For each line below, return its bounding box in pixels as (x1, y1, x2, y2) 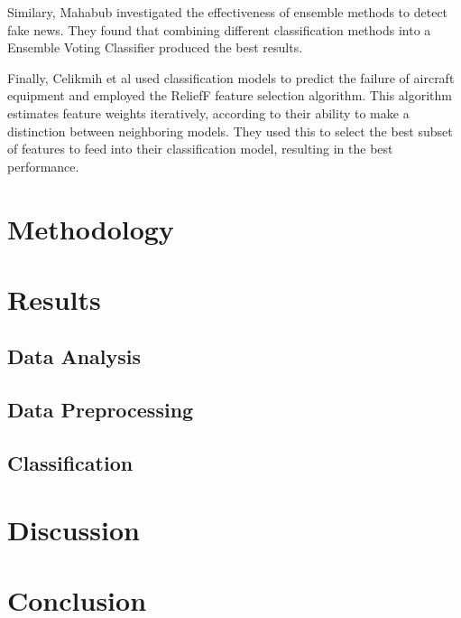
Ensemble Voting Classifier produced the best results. (7, 38, 303, 57)
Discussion (7, 510, 140, 548)
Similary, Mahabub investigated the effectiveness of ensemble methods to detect (7, 3, 448, 21)
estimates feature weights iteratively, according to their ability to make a (7, 103, 410, 122)
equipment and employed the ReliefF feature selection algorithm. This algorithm (7, 86, 452, 105)
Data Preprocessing (7, 396, 194, 424)
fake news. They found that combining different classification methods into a (7, 20, 431, 39)
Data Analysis (7, 342, 142, 370)
